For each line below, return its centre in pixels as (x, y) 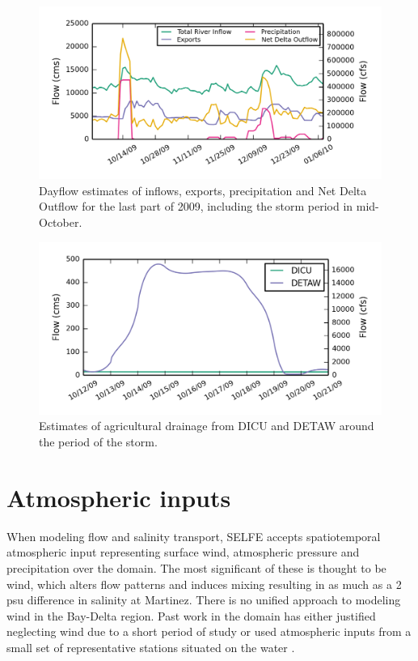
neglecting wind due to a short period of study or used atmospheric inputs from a (209, 631)
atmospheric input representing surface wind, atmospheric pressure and (183, 552)
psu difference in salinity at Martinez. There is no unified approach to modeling (204, 600)
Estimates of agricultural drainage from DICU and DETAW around (207, 426)
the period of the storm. (98, 442)
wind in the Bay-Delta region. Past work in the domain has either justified (191, 615)
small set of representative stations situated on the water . (151, 647)
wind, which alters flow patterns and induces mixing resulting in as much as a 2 (204, 584)
